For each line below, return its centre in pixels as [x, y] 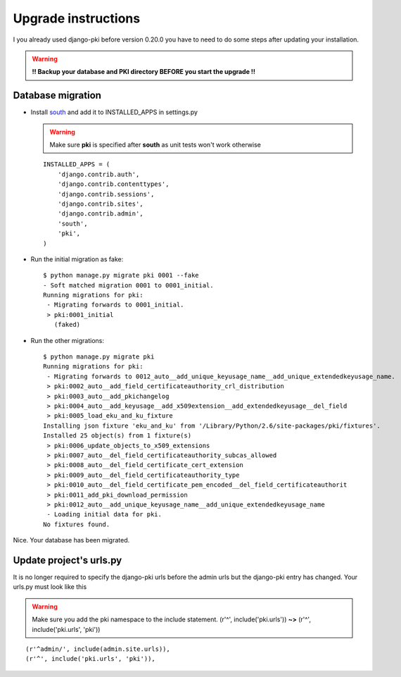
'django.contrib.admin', [100, 214]
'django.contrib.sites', [100, 204]
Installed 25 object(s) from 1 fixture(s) [117, 436]
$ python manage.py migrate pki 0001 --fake [121, 275]
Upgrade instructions [77, 18]
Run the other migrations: [68, 340]
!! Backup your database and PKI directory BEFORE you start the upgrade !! [144, 72]
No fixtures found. [77, 524]
